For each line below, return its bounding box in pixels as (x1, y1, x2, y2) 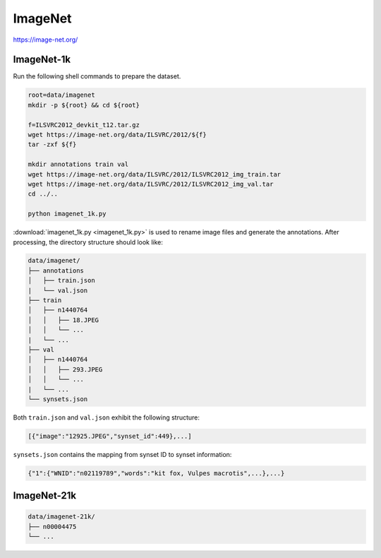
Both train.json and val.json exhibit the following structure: (13, 413, 200, 422)
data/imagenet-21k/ (28, 513, 95, 521)
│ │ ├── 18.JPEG (28, 316, 99, 324)
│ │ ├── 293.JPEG (28, 365, 103, 374)
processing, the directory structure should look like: (13, 237, 164, 247)
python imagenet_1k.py (28, 210, 107, 218)
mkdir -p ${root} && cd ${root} (28, 101, 140, 109)
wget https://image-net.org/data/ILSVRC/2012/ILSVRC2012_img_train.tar (28, 170, 282, 178)
